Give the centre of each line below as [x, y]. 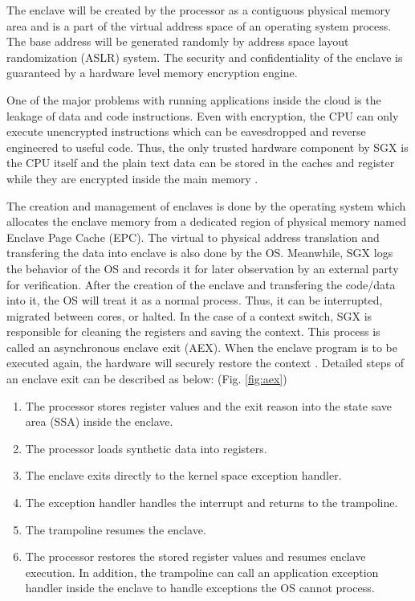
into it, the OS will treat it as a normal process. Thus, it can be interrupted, [195, 300]
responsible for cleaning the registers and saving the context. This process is [193, 331]
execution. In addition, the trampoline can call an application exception [202, 572]
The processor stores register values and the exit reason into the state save [209, 405]
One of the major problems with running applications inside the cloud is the [194, 99]
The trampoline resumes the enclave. [116, 529]
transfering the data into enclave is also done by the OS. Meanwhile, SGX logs [200, 253]
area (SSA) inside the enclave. [99, 421]
